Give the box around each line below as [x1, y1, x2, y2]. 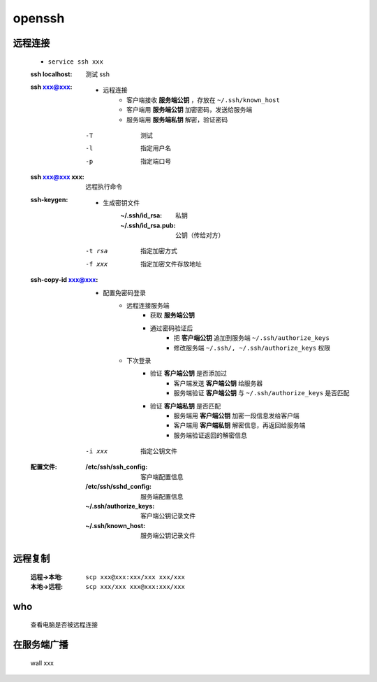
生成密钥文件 [103, 198, 140, 206]
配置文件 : [30, 462, 57, 471]
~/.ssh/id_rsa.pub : [120, 221, 176, 229]
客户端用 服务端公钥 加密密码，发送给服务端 [126, 106, 253, 114]
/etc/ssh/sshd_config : [85, 483, 151, 491]
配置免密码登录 [103, 288, 146, 297]
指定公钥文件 [140, 447, 177, 455]
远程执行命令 [85, 183, 122, 191]
